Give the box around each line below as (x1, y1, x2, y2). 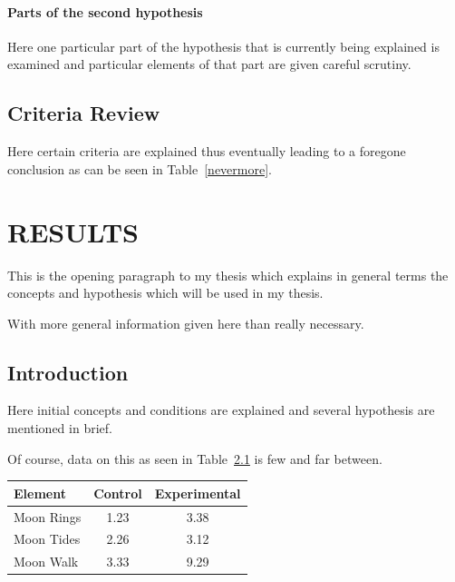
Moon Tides (14, 529, 81, 548)
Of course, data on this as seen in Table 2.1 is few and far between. (7, 449, 382, 468)
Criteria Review (7, 99, 160, 127)
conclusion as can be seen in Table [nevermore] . (7, 159, 272, 178)
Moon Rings (14, 507, 82, 526)
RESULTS (7, 212, 139, 250)
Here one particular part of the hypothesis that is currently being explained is (7, 36, 440, 55)
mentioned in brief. (7, 419, 112, 438)
